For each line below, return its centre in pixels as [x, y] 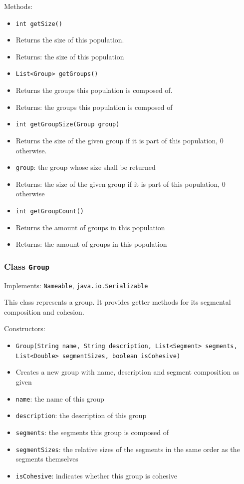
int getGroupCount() [50, 211]
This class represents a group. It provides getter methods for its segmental [118, 302]
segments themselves [47, 459]
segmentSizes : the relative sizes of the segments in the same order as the [128, 449]
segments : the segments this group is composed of [92, 432]
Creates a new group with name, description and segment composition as [127, 372]
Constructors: [25, 328]
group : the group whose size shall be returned [86, 167]
